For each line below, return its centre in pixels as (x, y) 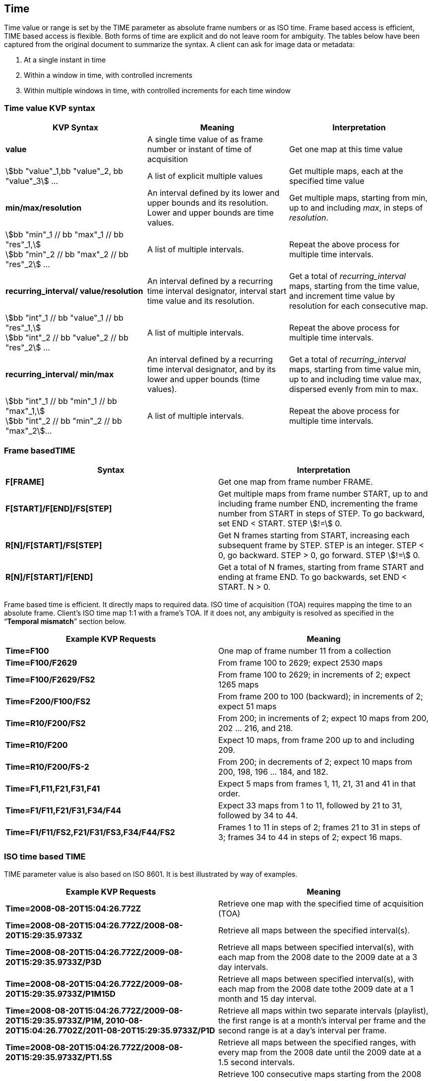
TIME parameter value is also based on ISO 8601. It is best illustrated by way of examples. (151, 874)
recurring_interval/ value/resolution (74, 291)
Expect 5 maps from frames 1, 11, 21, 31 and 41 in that (317, 783)
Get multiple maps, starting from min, (358, 198)
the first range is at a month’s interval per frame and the (322, 1020)
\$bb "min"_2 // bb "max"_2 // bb (67, 255)
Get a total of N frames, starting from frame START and (321, 567)
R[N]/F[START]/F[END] (49, 577)
